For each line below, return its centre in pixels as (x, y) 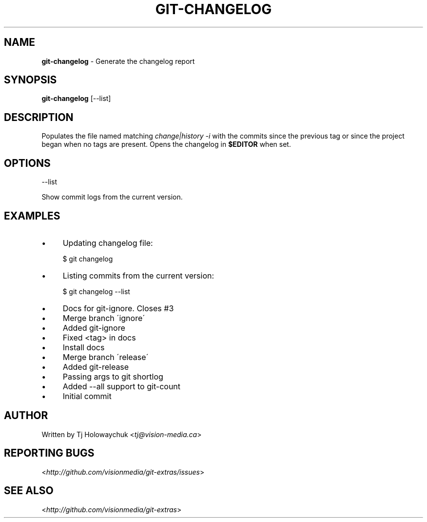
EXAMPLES (32, 216)
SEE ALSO (29, 491)
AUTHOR (26, 416)
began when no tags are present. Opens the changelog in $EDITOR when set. (166, 144)
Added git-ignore (94, 328)
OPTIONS (27, 163)
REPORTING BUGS (49, 453)
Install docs (84, 347)
